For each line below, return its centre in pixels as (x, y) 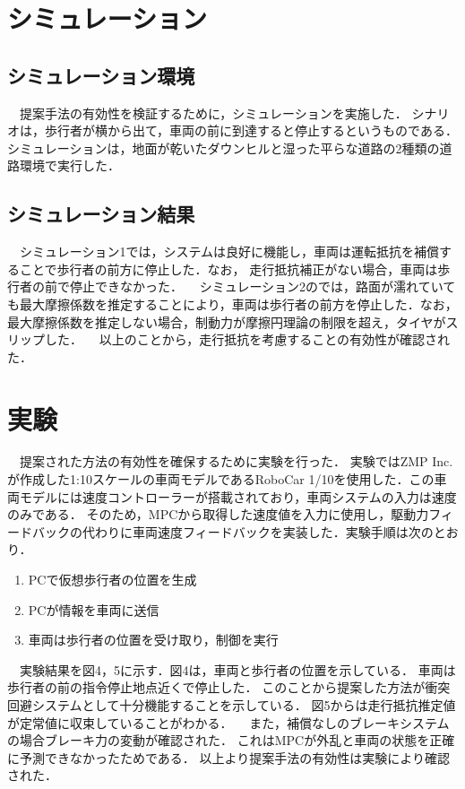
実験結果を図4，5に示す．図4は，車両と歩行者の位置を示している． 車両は (237, 669)
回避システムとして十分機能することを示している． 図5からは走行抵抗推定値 (232, 704)
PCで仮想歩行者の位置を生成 (112, 579)
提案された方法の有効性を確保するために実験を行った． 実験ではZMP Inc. (236, 461)
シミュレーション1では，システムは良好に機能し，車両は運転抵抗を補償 (229, 251)
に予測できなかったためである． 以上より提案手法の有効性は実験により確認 (228, 757)
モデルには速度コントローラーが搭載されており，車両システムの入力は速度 (238, 496)
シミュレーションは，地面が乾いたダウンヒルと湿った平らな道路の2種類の (224, 147)
